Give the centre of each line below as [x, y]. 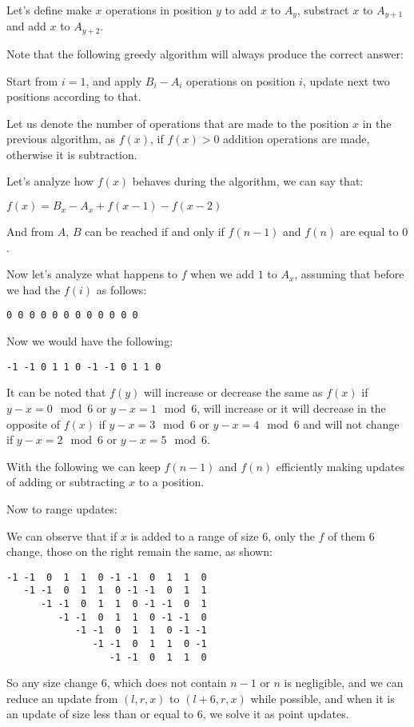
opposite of [33, 423]
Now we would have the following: [90, 341]
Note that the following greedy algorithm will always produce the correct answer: [205, 53]
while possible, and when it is [322, 698]
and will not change [351, 423]
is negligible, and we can [344, 683]
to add [241, 10]
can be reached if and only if [155, 232]
